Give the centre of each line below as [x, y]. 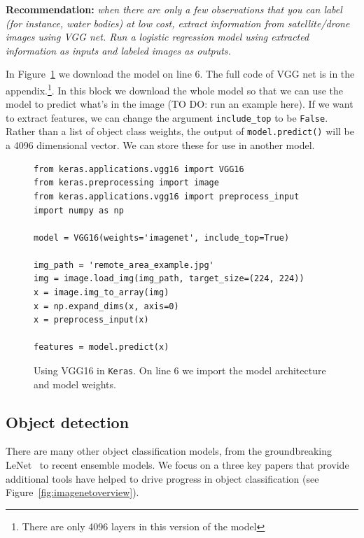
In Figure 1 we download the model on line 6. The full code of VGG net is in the [180, 74]
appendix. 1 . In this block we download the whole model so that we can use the [175, 89]
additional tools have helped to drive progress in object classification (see [162, 478]
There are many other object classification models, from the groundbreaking [169, 451]
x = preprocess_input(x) [91, 320]
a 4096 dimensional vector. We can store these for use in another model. [160, 145]
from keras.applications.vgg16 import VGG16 [139, 169]
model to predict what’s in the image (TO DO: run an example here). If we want [180, 104]
